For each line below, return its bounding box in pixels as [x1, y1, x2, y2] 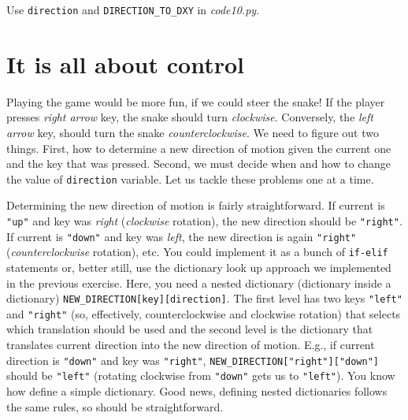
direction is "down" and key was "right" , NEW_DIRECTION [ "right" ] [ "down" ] [6, 351, 379, 368]
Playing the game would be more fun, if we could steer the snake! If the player [6, 93, 385, 110]
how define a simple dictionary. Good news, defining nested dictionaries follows [6, 382, 388, 399]
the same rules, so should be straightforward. [6, 398, 224, 414]
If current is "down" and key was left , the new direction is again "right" [6, 228, 357, 244]
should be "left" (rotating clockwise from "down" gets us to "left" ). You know [6, 367, 395, 384]
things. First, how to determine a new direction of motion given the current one [6, 139, 391, 156]
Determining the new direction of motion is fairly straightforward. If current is [6, 197, 385, 214]
